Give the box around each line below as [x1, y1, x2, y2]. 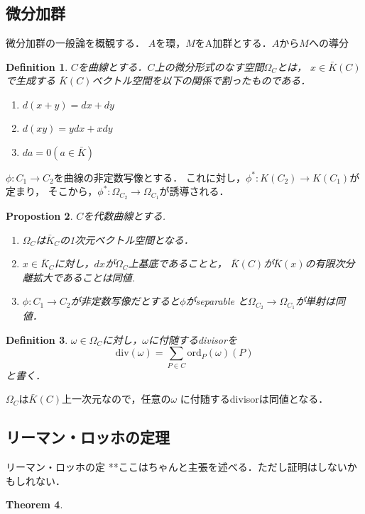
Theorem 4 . [6, 497, 63, 512]
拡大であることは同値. [32, 269, 135, 284]
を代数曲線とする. [83, 208, 166, 223]
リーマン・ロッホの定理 [6, 426, 170, 448]
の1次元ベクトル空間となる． [60, 232, 194, 247]
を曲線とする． [77, 59, 148, 74]
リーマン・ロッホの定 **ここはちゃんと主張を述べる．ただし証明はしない [6, 459, 347, 474]
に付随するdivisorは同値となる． [180, 391, 329, 406]
